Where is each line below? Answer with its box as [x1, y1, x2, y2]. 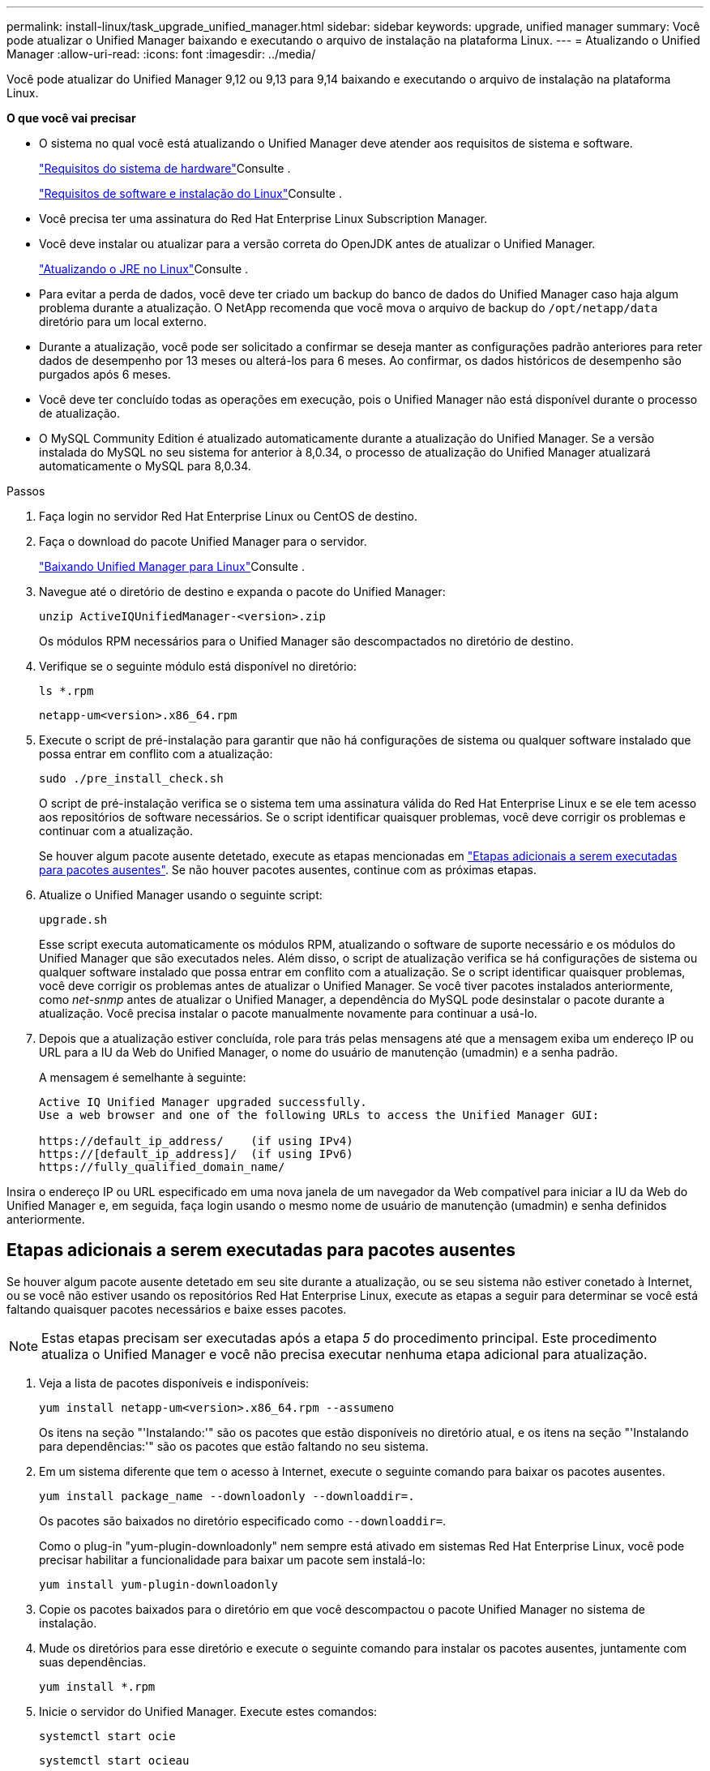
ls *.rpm [39, 684, 94, 697]
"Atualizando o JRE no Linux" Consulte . [39, 262, 249, 276]
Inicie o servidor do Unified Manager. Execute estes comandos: [39, 1704, 378, 1718]
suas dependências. [39, 1654, 147, 1669]
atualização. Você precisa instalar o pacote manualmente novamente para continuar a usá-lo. [39, 1006, 537, 1020]
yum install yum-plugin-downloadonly [39, 1577, 279, 1591]
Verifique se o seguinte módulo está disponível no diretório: [39, 659, 357, 673]
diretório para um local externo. [39, 315, 207, 328]
